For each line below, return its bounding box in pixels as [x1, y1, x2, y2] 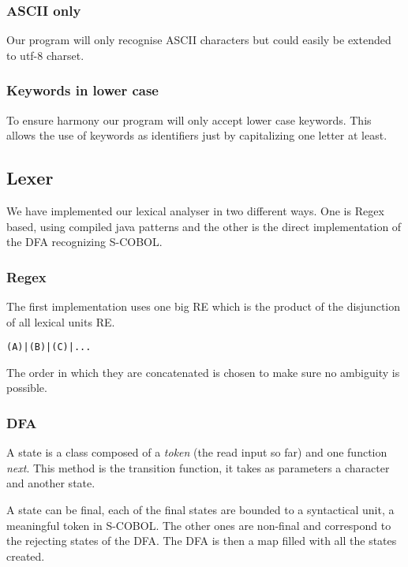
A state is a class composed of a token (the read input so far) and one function [6, 444, 387, 461]
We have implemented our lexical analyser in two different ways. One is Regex [6, 203, 384, 219]
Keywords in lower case [6, 80, 159, 100]
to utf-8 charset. [6, 47, 84, 63]
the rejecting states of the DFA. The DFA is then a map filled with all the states [6, 532, 397, 549]
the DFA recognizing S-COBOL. [6, 233, 163, 250]
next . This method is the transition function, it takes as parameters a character [6, 459, 390, 476]
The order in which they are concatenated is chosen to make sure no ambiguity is [6, 364, 400, 380]
